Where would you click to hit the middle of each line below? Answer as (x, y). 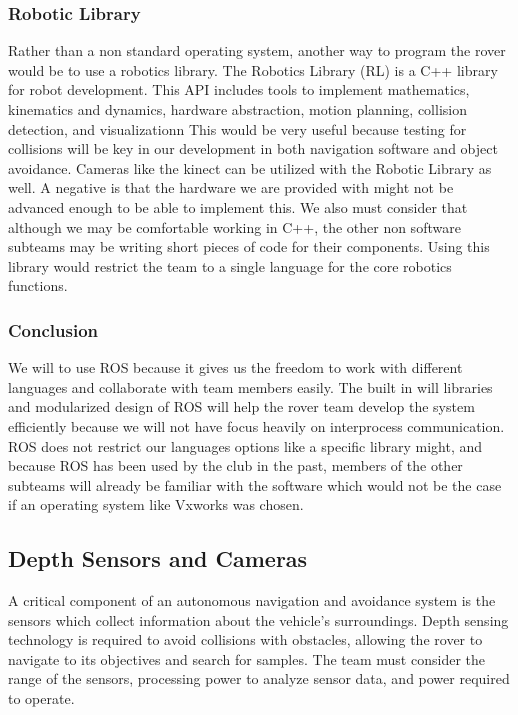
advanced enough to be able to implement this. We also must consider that (238, 206)
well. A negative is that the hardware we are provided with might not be (231, 187)
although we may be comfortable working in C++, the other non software (234, 226)
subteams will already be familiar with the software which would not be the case (255, 484)
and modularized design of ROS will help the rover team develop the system (241, 406)
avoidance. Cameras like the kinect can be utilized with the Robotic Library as (250, 167)
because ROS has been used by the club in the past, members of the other (235, 465)
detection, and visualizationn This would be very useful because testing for (237, 128)
